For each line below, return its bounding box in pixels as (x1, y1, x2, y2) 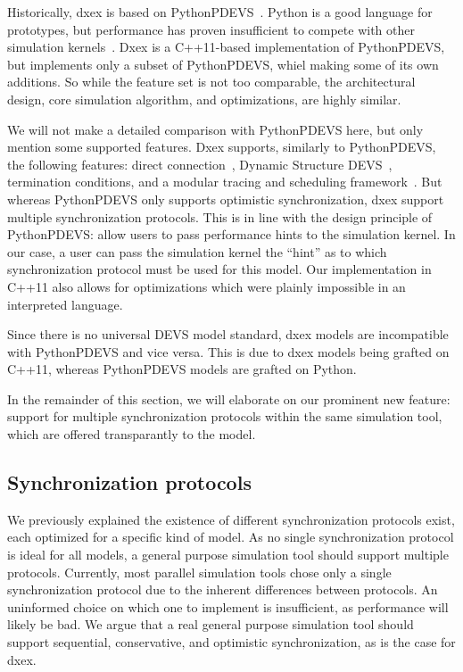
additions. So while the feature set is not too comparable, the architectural (7, 72, 416, 91)
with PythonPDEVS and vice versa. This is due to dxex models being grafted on (7, 342, 450, 361)
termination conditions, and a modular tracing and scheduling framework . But (7, 172, 442, 191)
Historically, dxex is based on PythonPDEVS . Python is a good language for (7, 3, 433, 21)
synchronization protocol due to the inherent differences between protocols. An (7, 580, 438, 599)
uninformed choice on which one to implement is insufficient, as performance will (7, 597, 449, 616)
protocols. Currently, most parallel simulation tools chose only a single (7, 562, 392, 581)
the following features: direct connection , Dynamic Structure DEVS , (7, 154, 393, 173)
